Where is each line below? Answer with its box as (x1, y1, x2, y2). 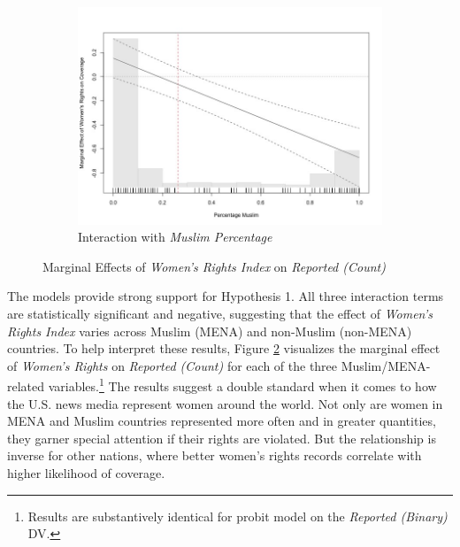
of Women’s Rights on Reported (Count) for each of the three (7, 356, 338, 374)
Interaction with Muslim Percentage (78, 227, 272, 246)
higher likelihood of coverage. (7, 464, 165, 482)
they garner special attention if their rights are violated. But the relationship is (7, 428, 436, 447)
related (7, 377, 45, 396)
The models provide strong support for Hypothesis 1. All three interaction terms (7, 287, 444, 305)
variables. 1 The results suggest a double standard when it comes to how (48, 374, 437, 396)
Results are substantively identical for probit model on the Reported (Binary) (27, 506, 448, 525)
